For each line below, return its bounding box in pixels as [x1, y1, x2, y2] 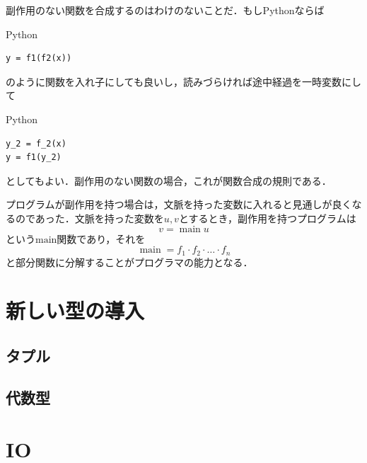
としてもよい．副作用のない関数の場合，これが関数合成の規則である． [6, 173, 332, 188]
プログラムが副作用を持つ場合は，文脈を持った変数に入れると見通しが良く [6, 197, 352, 212]
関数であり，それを [57, 231, 146, 246]
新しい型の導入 [6, 296, 145, 325]
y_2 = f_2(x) [6, 138, 66, 149]
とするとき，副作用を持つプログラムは [178, 210, 356, 225]
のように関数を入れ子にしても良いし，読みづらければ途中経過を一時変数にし [6, 74, 361, 88]
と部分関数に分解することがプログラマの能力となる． [6, 254, 253, 269]
